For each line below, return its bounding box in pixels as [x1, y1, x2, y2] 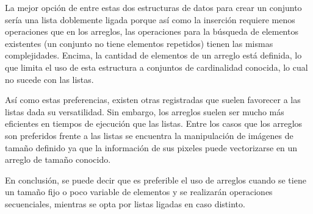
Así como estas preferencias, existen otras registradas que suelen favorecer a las [5, 93, 301, 106]
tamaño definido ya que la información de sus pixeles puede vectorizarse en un [5, 141, 298, 154]
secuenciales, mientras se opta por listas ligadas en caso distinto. [5, 197, 245, 210]
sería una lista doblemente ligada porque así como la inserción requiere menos [5, 13, 295, 26]
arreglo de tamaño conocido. [5, 153, 111, 166]
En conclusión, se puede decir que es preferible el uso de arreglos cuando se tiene [5, 173, 306, 186]
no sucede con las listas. [5, 73, 94, 85]
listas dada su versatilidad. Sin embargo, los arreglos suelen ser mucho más [5, 105, 284, 118]
